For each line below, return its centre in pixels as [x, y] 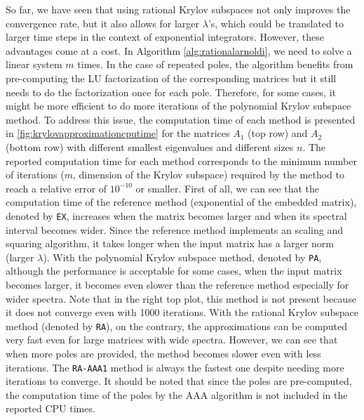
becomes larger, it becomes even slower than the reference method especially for [177, 284]
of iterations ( [35, 175]
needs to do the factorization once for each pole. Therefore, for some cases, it [171, 92]
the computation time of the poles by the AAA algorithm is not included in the [177, 394]
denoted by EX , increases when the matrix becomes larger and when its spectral [176, 215]
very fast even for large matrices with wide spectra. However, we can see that [172, 340]
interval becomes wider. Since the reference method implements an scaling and [175, 229]
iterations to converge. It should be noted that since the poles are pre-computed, [179, 381]
